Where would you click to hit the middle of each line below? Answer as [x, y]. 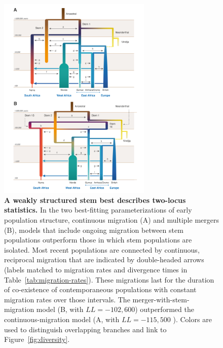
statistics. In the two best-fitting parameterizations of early [98, 210]
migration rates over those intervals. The [67, 299]
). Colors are [192, 319]
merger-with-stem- [161, 299]
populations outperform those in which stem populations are [98, 240]
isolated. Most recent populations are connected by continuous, [102, 249]
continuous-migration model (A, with [62, 319]
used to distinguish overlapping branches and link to [85, 329]
